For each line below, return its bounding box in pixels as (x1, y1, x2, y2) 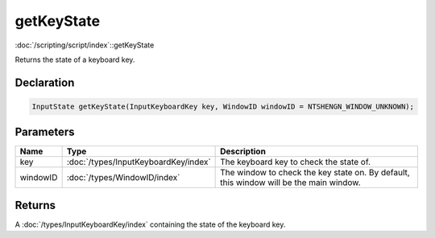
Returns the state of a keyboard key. (14, 55, 135, 64)
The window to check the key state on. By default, (220, 167, 410, 178)
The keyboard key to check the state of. (220, 157, 371, 168)
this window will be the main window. (220, 177, 362, 188)
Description (220, 146, 266, 157)
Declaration (14, 76, 75, 89)
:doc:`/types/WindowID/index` (66, 172, 180, 183)
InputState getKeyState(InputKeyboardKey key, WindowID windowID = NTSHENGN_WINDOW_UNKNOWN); (31, 101, 415, 111)
